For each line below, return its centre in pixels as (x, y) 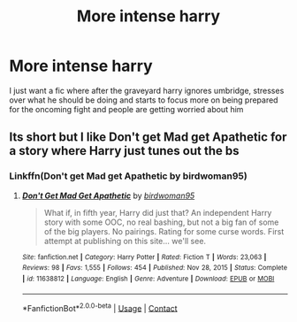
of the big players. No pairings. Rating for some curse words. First (164, 231)
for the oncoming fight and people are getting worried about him (126, 109)
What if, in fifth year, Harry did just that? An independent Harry (158, 212)
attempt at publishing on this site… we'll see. (125, 241)
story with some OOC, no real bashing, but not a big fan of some (161, 222)
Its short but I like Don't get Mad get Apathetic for (148, 138)
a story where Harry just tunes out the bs (125, 151)
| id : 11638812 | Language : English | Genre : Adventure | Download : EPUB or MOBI (148, 279)
